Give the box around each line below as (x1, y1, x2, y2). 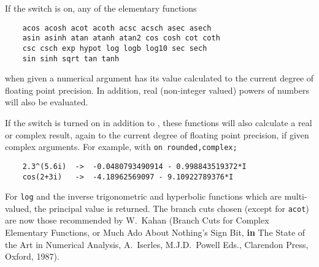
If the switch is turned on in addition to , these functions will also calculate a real (5, 116, 312, 129)
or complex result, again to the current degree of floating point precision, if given (5, 128, 309, 141)
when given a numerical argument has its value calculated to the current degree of (5, 72, 314, 85)
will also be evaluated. (5, 96, 88, 108)
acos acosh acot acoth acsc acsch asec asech (22, 23, 212, 32)
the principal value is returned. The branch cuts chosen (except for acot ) (34, 201, 309, 214)
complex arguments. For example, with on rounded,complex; (5, 140, 237, 153)
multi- (284, 190, 307, 203)
